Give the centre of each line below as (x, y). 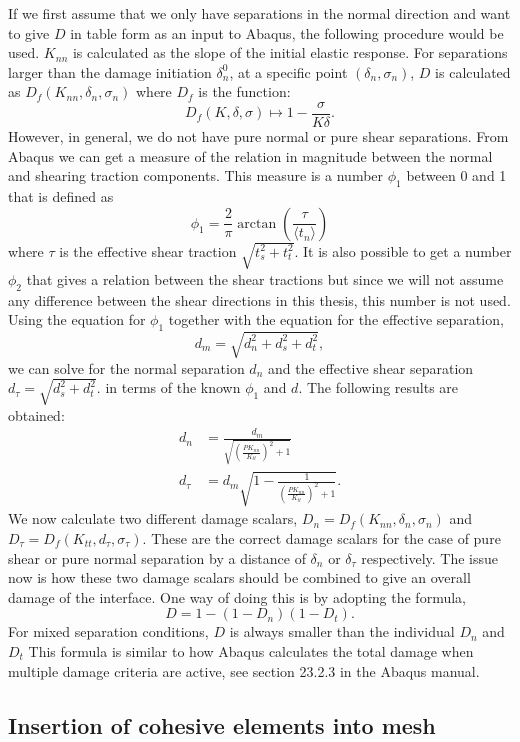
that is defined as (61, 196)
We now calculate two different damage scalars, (153, 518)
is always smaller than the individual (342, 631)
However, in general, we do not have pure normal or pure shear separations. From (258, 136)
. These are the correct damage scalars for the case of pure (321, 537)
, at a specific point (288, 71)
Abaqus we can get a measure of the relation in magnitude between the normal (250, 155)
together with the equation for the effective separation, (336, 319)
